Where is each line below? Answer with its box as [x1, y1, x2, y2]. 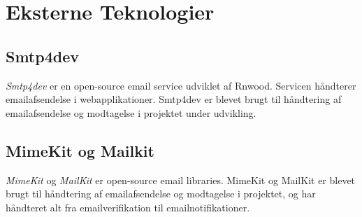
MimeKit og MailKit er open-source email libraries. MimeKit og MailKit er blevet [6, 172, 356, 187]
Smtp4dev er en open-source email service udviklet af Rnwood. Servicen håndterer [6, 78, 356, 92]
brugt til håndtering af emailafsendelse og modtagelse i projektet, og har [6, 186, 316, 201]
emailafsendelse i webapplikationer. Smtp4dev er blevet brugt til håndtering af [6, 92, 342, 106]
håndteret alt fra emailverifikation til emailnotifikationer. [6, 199, 250, 214]
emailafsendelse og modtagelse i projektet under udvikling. [6, 105, 256, 120]
